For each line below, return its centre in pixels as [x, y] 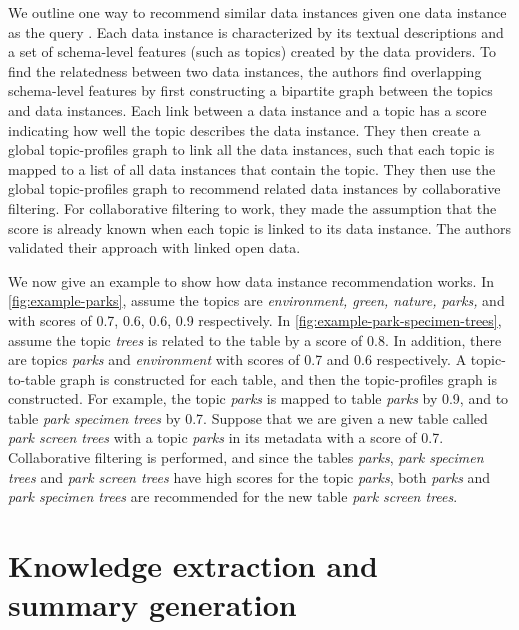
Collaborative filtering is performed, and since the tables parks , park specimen [246, 457]
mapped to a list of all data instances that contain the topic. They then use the [252, 168]
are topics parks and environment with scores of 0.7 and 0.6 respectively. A [237, 359]
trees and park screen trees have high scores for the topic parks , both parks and [249, 476]
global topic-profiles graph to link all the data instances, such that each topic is [251, 149]
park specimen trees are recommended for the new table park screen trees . [233, 496]
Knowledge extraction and [193, 565]
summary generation [152, 604]
